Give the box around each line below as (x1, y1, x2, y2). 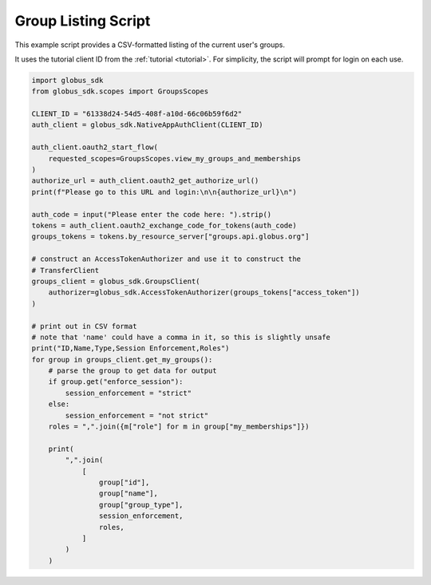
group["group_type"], (98, 500, 184, 509)
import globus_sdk (31, 76, 104, 85)
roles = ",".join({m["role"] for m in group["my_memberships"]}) (48, 422, 310, 431)
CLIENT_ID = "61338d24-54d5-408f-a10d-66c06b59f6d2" (31, 109, 243, 119)
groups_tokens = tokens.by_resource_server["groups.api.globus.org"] (31, 232, 310, 241)
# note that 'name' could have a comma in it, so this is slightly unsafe (31, 332, 331, 342)
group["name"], (98, 489, 159, 498)
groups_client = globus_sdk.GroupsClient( (31, 276, 200, 286)
